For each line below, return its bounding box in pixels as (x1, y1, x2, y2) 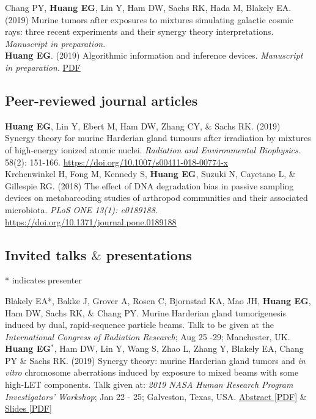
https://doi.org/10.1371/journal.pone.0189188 (5, 215, 177, 228)
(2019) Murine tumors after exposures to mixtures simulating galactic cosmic (5, 13, 293, 26)
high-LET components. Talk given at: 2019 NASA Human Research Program (5, 378, 293, 391)
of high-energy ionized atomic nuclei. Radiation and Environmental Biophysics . (5, 143, 301, 156)
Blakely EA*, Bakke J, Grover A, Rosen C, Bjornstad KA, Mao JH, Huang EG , (5, 294, 311, 307)
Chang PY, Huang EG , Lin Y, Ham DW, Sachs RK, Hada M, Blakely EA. (5, 1, 292, 13)
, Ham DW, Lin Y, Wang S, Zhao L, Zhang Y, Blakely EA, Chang (54, 342, 304, 355)
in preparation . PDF (5, 60, 81, 73)
